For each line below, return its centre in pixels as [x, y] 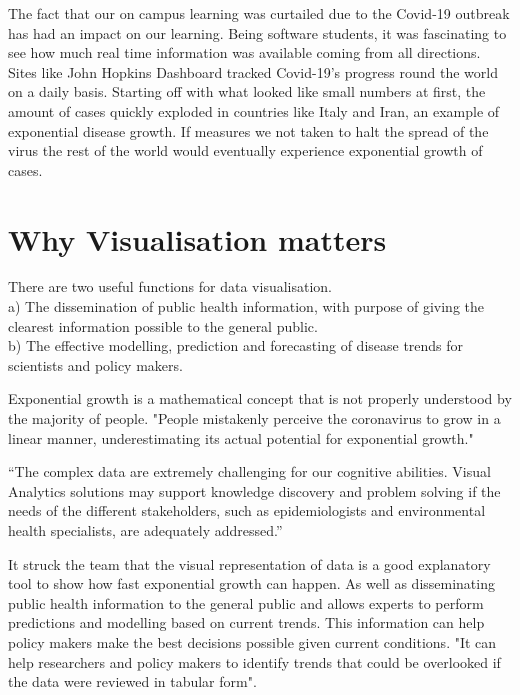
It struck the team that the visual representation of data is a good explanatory [249, 563]
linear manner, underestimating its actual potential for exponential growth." [241, 437]
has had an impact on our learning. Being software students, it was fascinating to [257, 32]
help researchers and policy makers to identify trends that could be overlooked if [254, 661]
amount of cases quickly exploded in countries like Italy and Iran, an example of [254, 110]
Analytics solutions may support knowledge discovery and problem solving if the [254, 490]
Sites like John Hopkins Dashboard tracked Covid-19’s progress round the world [253, 71]
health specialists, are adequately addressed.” [145, 530]
